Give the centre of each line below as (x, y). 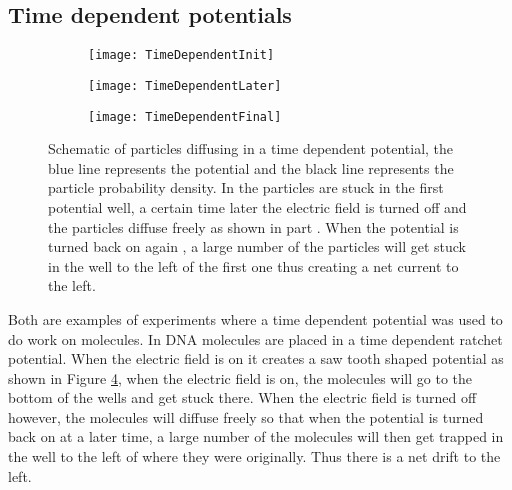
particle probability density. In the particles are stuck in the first (246, 187)
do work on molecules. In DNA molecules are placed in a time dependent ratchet (255, 338)
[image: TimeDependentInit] (181, 55)
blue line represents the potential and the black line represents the (251, 167)
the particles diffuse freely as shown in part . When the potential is (253, 226)
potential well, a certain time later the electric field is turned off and (257, 206)
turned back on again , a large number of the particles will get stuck (257, 246)
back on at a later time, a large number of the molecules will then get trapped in (256, 436)
